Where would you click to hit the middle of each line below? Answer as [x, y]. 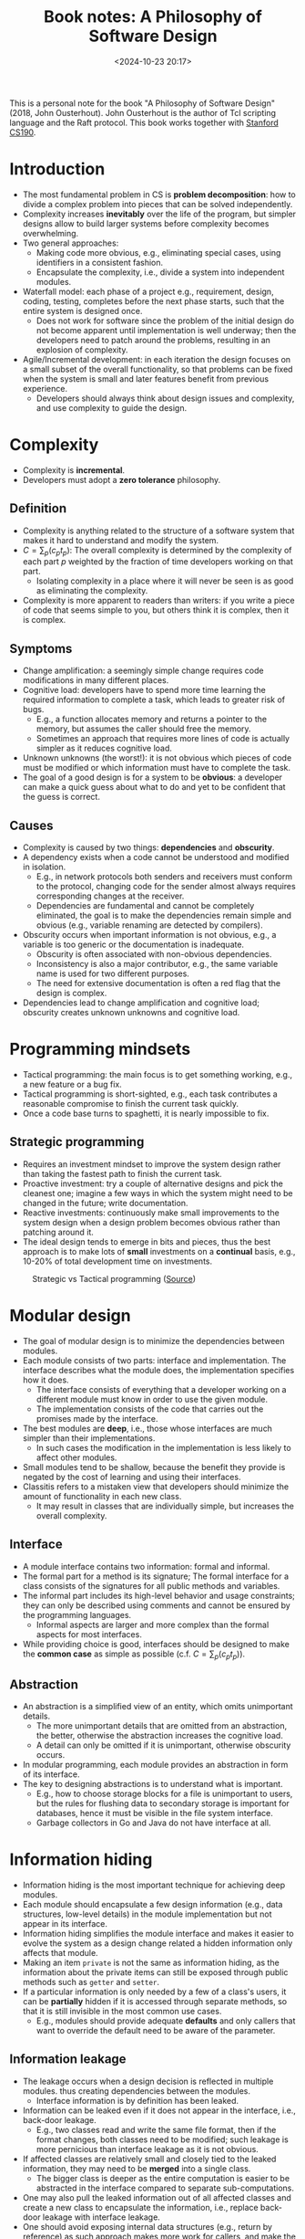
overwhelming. [51, 233]
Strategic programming [77, 1142]
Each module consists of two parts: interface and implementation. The [154, 1360]
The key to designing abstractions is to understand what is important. [153, 1784]
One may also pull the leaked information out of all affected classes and [157, 2197]
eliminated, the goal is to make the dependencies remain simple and [164, 916]
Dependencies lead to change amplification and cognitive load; [141, 1003]
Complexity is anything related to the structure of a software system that [158, 531]
